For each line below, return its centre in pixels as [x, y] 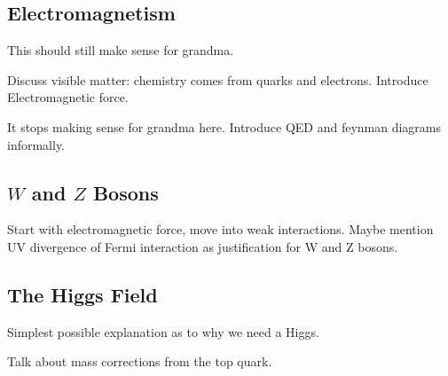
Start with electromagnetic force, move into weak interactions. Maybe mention [220, 229]
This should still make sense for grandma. [121, 50]
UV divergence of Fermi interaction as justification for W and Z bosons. [203, 246]
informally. [36, 144]
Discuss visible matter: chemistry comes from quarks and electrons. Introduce [218, 79]
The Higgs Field [83, 294]
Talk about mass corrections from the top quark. [140, 361]
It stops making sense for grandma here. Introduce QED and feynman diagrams [224, 126]
